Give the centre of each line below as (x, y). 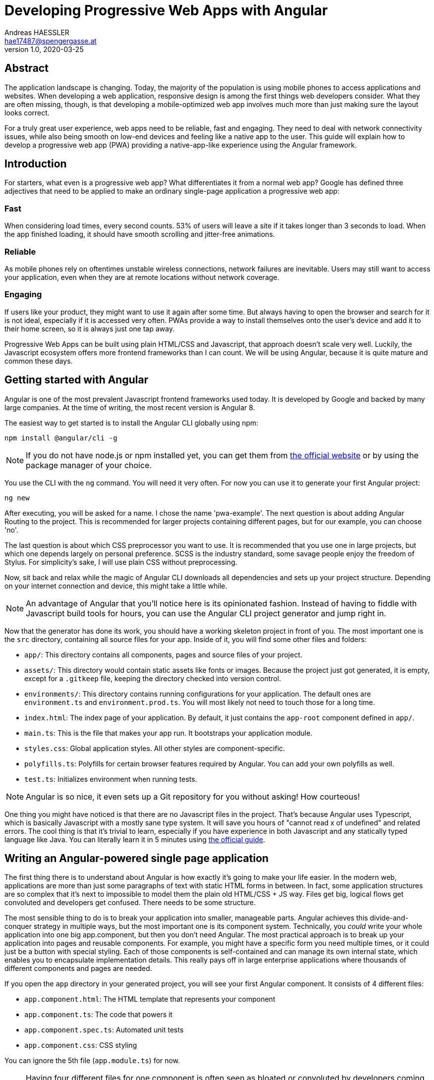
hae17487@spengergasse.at (51, 41)
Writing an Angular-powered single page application (137, 858)
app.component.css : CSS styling (81, 1045)
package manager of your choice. (89, 465)
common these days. (39, 361)
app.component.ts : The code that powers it (99, 1015)
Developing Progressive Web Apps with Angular (166, 10)
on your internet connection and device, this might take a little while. (116, 586)
